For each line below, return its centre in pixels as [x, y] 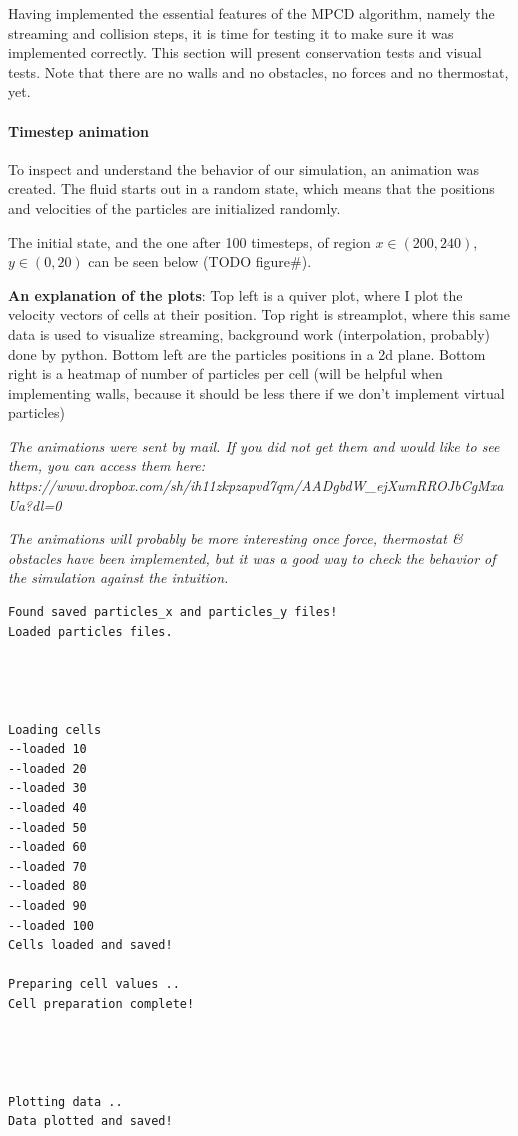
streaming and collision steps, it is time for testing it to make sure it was [231, 32]
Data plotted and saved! [90, 1121]
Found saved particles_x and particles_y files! [173, 612]
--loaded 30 [47, 788]
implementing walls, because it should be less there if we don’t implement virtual [256, 392]
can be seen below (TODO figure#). [200, 261]
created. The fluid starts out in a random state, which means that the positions [251, 188]
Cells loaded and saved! [90, 945]
